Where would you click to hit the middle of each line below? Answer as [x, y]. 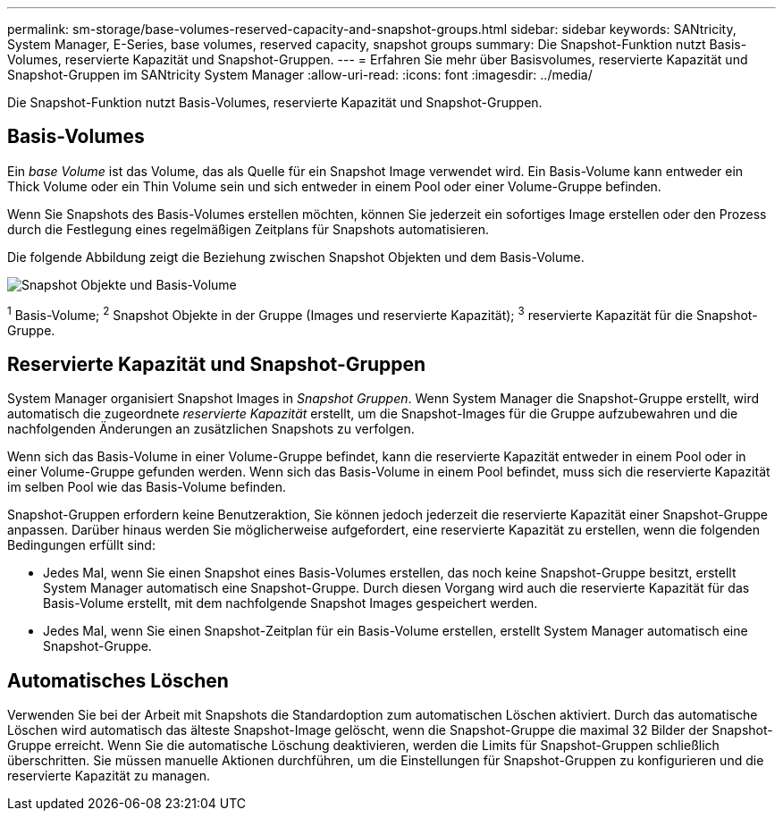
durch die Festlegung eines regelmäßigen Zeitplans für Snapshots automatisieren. [248, 229]
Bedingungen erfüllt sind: [81, 545]
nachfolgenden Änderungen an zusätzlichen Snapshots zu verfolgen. [211, 429]
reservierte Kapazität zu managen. [109, 776]
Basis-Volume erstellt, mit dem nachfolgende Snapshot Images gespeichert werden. [290, 603]
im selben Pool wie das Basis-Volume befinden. [147, 487]
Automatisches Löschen [118, 680]
